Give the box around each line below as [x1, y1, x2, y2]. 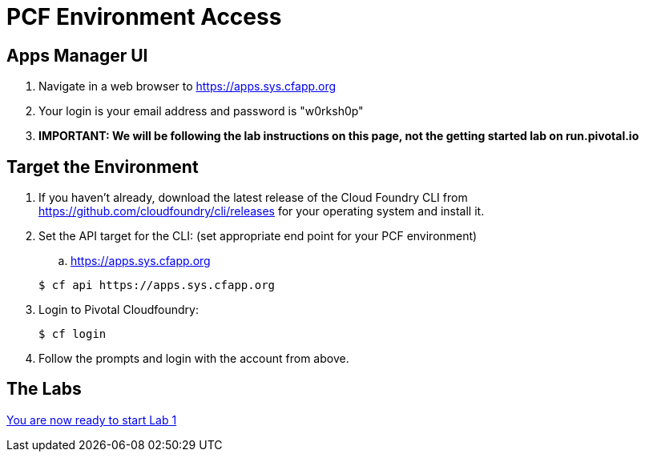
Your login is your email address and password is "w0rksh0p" [38, 104, 364, 119]
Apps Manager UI [6, 45, 148, 66]
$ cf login [38, 327, 107, 341]
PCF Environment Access [6, 3, 282, 30]
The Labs [6, 379, 82, 400]
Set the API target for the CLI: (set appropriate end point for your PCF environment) [38, 229, 478, 243]
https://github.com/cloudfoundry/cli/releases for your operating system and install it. [38, 204, 485, 219]
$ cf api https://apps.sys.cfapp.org [38, 279, 276, 292]
